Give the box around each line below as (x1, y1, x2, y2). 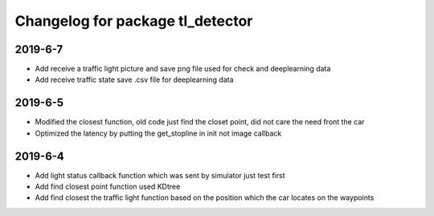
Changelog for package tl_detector (14, 12, 253, 30)
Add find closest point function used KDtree (35, 181, 181, 192)
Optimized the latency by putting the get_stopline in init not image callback (35, 128, 282, 138)
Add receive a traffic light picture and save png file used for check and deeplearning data (35, 64, 331, 74)
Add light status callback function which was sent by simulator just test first (35, 170, 285, 180)
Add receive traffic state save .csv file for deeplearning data (35, 75, 234, 84)
